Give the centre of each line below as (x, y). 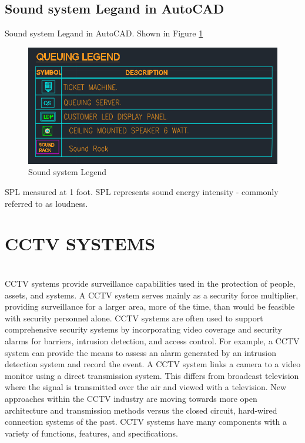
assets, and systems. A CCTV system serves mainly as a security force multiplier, (152, 295)
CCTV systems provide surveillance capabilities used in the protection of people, (150, 283)
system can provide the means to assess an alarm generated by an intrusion (140, 352)
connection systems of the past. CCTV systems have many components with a (146, 422)
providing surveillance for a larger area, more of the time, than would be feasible (150, 306)
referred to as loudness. (46, 203)
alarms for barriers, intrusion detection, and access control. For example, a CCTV (152, 340)
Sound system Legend (67, 172)
